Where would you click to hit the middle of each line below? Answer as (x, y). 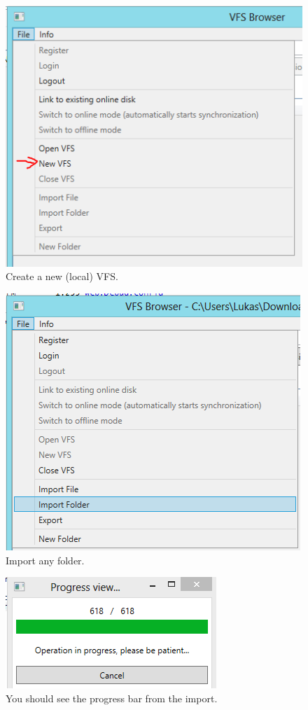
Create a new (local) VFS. (62, 276)
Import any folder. (45, 560)
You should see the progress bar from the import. (112, 698)
